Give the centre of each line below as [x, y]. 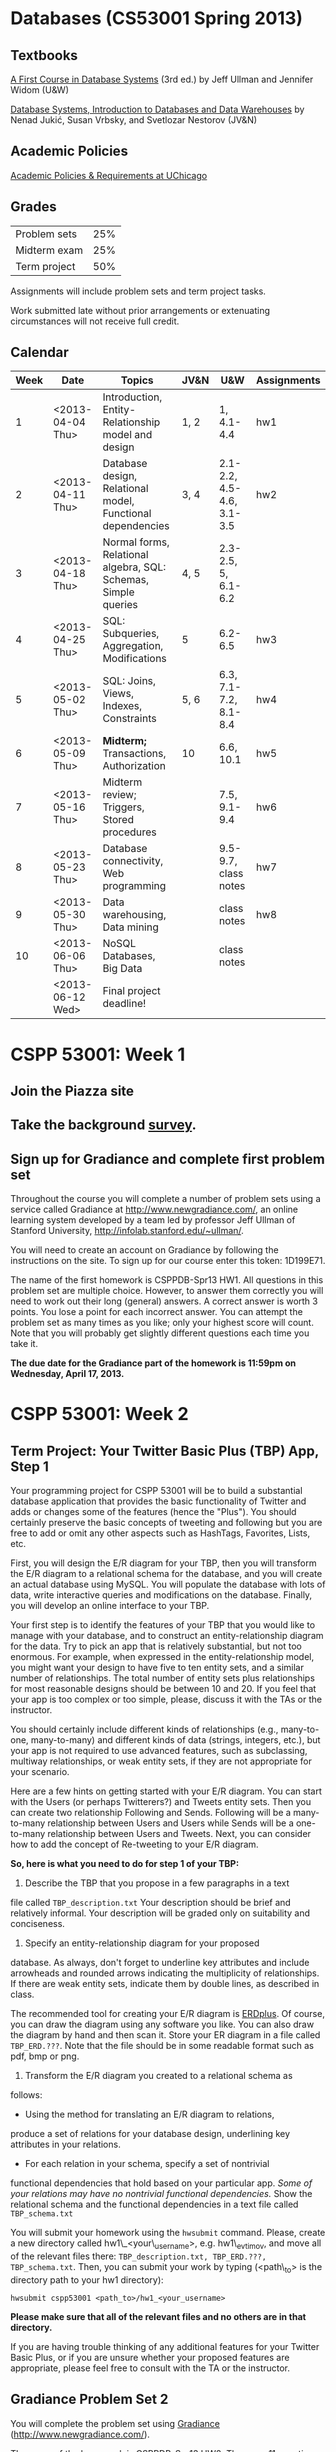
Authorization [134, 766]
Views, [118, 694]
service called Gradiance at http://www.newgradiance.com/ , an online [154, 1209]
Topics [137, 380]
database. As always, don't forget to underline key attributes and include [160, 1963]
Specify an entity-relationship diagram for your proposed [142, 1943]
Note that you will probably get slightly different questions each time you [160, 1333]
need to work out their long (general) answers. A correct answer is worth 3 [164, 1301]
